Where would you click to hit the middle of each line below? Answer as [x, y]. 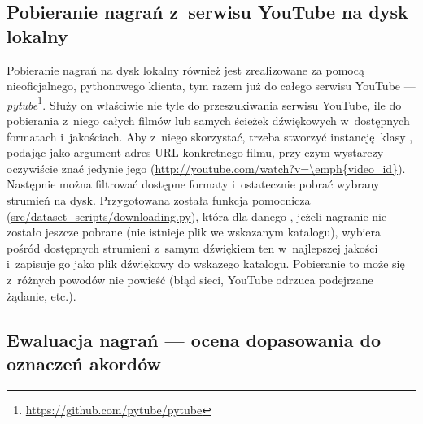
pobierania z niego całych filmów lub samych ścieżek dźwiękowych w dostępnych [208, 121]
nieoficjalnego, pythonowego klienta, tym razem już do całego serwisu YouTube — [211, 86]
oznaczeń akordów [84, 363]
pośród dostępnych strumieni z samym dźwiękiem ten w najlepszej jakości [192, 247]
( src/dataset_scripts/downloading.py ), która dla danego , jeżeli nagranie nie [197, 216]
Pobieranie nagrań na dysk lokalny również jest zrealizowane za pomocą [185, 69]
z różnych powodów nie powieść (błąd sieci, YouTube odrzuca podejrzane [190, 279]
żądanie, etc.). [41, 295]
